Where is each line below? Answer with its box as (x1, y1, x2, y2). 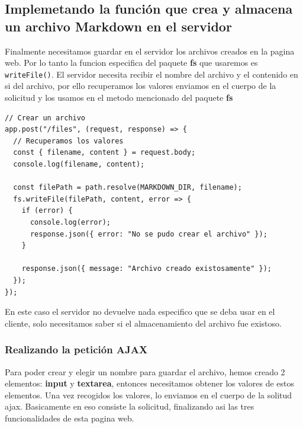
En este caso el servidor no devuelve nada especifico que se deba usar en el (5, 305, 275, 318)
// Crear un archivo (5, 113, 86, 122)
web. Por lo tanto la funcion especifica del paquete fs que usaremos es (5, 56, 258, 69)
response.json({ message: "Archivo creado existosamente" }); (21, 264, 272, 273)
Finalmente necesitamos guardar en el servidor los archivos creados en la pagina (5, 44, 295, 57)
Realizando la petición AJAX (5, 342, 148, 357)
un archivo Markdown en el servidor (5, 17, 232, 35)
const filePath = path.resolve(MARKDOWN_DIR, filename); (13, 183, 242, 192)
